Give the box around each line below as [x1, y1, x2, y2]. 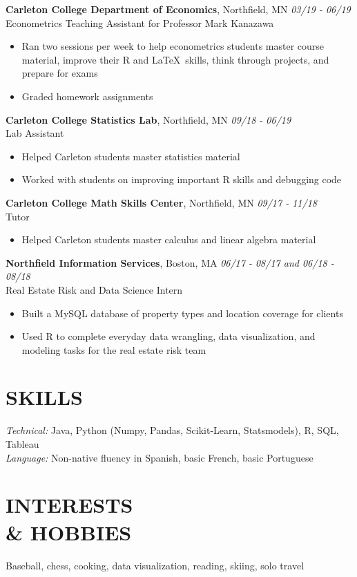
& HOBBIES [6, 518, 132, 546]
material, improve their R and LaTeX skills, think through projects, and [21, 52, 329, 66]
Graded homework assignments [21, 88, 153, 103]
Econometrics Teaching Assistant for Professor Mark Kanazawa [6, 15, 274, 30]
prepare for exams [21, 66, 98, 80]
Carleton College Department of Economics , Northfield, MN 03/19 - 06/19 [6, 2, 351, 16]
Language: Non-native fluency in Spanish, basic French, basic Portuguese [6, 450, 313, 464]
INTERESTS [6, 491, 133, 519]
